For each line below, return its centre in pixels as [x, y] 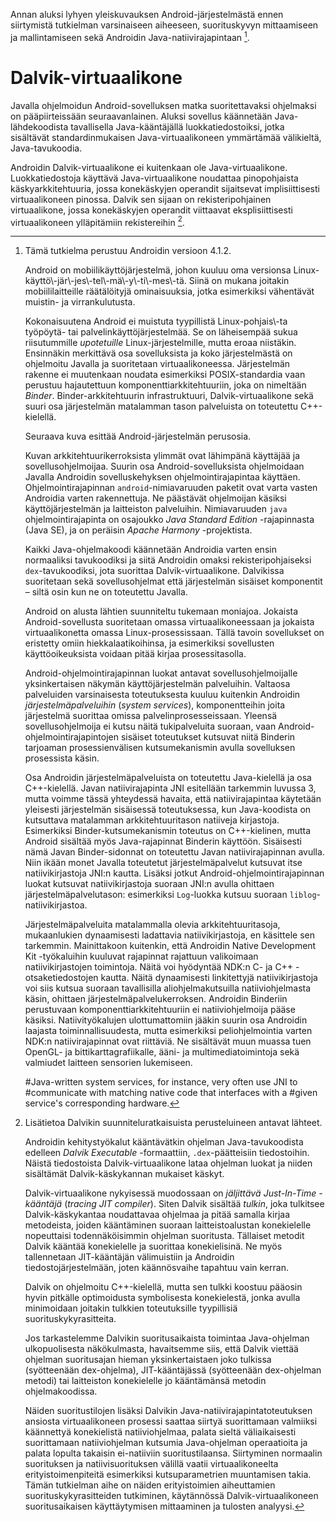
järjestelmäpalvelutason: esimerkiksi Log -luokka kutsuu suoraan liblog [170, 895]
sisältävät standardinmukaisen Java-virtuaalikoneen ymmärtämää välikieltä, [166, 137]
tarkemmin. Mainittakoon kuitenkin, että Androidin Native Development [170, 946]
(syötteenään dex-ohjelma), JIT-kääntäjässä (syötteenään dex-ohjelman [173, 1370]
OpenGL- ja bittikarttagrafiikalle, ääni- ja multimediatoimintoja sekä [162, 1052]
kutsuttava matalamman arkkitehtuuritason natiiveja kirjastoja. [152, 820]
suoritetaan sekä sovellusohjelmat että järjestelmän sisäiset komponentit [173, 581]
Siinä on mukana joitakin [239, 281]
